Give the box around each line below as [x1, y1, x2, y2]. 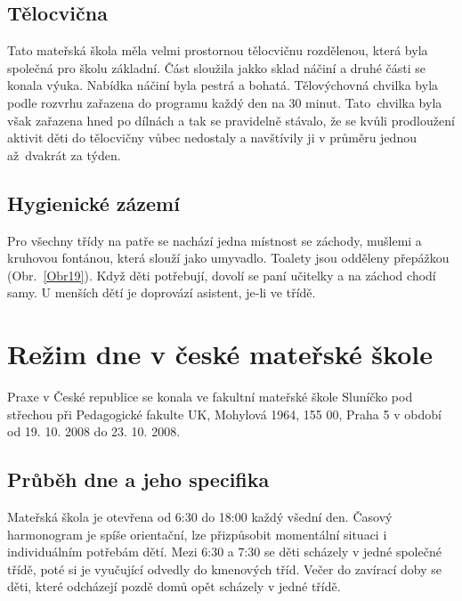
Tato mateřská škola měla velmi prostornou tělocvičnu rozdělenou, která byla [7, 41, 428, 60]
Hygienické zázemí [7, 189, 180, 216]
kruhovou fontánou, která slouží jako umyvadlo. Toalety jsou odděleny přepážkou [7, 248, 450, 267]
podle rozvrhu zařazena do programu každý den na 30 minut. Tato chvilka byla [7, 93, 442, 111]
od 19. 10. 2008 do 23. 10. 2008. [7, 422, 181, 441]
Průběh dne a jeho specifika [7, 466, 270, 493]
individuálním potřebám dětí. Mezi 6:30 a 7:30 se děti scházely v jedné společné [7, 542, 442, 561]
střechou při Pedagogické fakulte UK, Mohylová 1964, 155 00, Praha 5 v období [7, 404, 442, 423]
